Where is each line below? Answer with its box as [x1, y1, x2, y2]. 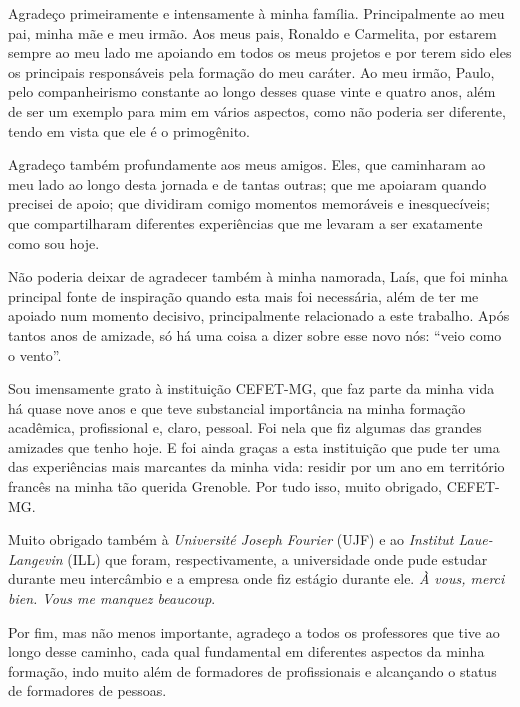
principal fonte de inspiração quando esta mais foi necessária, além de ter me [8, 285, 479, 306]
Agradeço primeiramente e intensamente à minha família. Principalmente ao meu [8, 3, 505, 23]
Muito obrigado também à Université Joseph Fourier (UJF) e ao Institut [8, 529, 454, 550]
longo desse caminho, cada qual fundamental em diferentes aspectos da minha [8, 641, 485, 662]
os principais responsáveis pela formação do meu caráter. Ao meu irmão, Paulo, [8, 61, 495, 82]
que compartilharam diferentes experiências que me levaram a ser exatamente [8, 212, 483, 233]
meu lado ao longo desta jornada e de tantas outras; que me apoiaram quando [8, 173, 487, 194]
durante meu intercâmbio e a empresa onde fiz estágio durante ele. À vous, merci [8, 568, 505, 589]
